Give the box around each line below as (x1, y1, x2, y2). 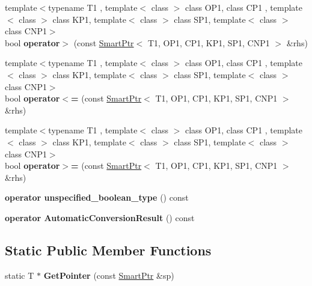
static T (5, 269, 34, 281)
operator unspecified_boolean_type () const (5, 191, 189, 204)
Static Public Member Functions (5, 240, 212, 259)
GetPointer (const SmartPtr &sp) (43, 269, 174, 281)
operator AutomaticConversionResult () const (5, 211, 195, 224)
